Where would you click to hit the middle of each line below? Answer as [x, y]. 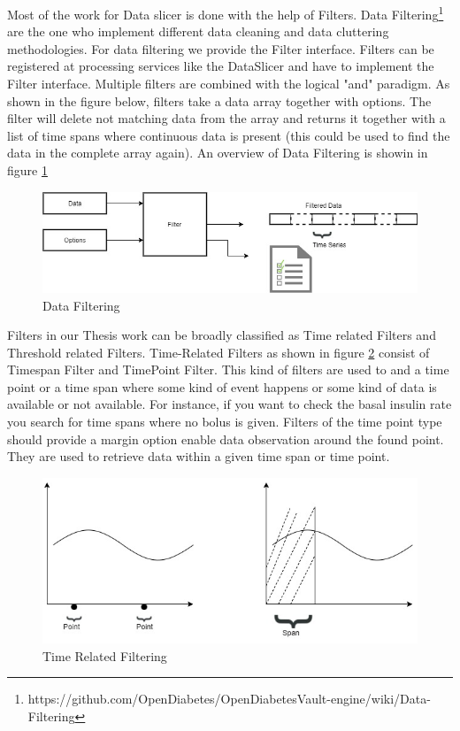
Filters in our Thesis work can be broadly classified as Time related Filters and [222, 335]
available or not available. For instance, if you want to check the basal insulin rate [230, 404]
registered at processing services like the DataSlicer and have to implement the [221, 66]
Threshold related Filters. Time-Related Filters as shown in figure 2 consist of [218, 352]
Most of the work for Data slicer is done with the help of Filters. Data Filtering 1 [226, 13]
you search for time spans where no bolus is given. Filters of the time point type [225, 422]
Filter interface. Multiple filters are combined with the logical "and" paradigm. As [229, 84]
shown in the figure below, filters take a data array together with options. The [219, 100]
